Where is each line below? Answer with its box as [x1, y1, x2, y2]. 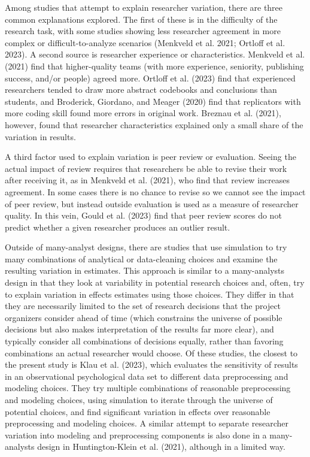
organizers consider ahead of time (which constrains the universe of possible [5, 311, 282, 323]
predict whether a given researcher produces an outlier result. [5, 220, 230, 233]
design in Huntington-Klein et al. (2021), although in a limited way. [37, 440, 285, 453]
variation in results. [5, 130, 76, 143]
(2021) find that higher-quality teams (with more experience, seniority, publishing [5, 59, 304, 72]
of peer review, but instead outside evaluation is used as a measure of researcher [5, 197, 299, 210]
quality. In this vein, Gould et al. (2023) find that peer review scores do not [5, 209, 282, 222]
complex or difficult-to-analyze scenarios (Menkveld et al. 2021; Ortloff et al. [5, 36, 285, 49]
